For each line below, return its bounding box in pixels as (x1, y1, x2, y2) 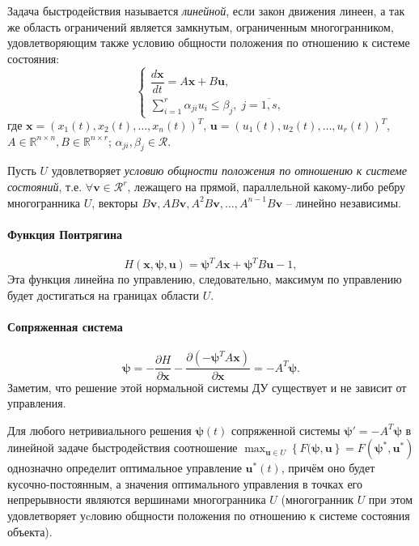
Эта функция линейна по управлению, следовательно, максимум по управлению (7, 271, 402, 288)
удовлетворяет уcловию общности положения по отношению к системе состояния (7, 507, 410, 524)
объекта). (7, 523, 53, 540)
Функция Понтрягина (7, 225, 123, 242)
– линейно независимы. (286, 194, 401, 211)
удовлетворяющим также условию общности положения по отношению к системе (7, 34, 410, 51)
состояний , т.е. (7, 178, 83, 194)
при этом (368, 491, 413, 508)
